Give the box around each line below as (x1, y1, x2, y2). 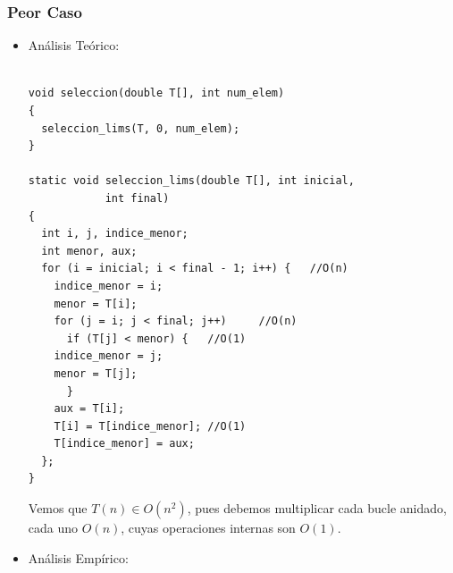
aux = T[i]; (54, 402, 125, 416)
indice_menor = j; (54, 350, 164, 363)
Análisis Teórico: (28, 36, 120, 55)
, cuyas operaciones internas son (121, 518, 296, 537)
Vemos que (28, 499, 88, 518)
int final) (105, 191, 170, 205)
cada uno (28, 518, 79, 537)
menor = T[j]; (54, 367, 138, 380)
